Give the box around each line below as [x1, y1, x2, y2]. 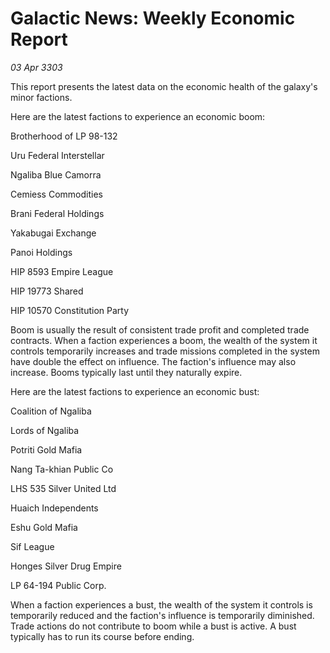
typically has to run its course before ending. [10, 630, 195, 642]
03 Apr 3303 [10, 61, 63, 73]
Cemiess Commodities [10, 188, 103, 200]
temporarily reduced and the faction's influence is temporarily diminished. [10, 609, 315, 621]
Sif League [10, 540, 55, 552]
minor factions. [10, 91, 73, 103]
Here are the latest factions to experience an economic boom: [10, 110, 266, 122]
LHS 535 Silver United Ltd [10, 482, 117, 494]
